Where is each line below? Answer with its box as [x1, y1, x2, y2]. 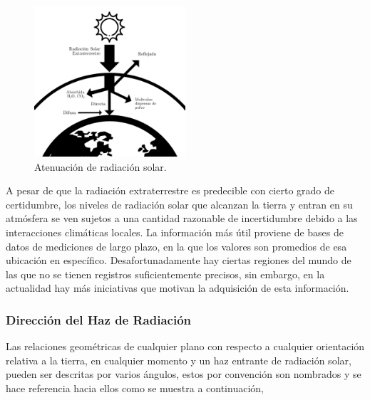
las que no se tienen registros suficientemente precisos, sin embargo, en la [6, 266, 325, 281]
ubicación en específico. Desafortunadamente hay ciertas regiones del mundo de [6, 253, 351, 268]
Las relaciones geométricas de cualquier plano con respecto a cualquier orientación [6, 339, 365, 354]
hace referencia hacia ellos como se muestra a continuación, [6, 380, 264, 395]
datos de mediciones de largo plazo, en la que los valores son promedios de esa [6, 238, 347, 253]
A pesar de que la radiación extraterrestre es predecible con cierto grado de [6, 183, 334, 198]
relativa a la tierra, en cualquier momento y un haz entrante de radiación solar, [6, 352, 351, 367]
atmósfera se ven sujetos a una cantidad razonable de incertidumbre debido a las [6, 211, 358, 226]
